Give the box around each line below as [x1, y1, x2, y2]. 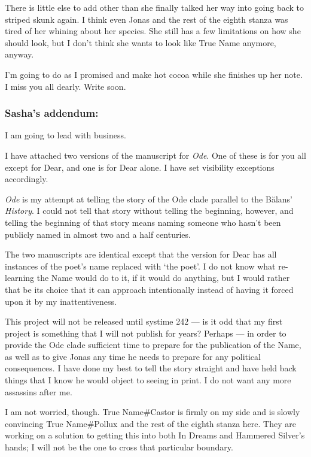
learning [5, 271, 35, 284]
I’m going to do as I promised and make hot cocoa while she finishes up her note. [5, 68, 303, 80]
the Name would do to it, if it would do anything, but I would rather [36, 271, 290, 284]
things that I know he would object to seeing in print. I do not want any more [5, 374, 291, 386]
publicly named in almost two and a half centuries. [5, 228, 191, 240]
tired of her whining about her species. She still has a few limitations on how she [5, 25, 301, 37]
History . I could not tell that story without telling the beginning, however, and [5, 204, 294, 217]
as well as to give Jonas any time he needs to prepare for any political [5, 350, 261, 362]
